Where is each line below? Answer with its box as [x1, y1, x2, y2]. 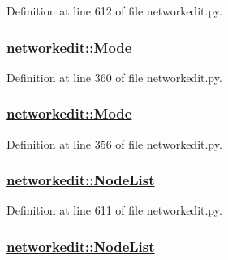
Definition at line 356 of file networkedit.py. [6, 135, 222, 152]
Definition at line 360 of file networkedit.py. [6, 68, 222, 85]
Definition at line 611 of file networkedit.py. [6, 201, 222, 219]
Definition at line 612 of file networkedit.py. [6, 2, 222, 19]
